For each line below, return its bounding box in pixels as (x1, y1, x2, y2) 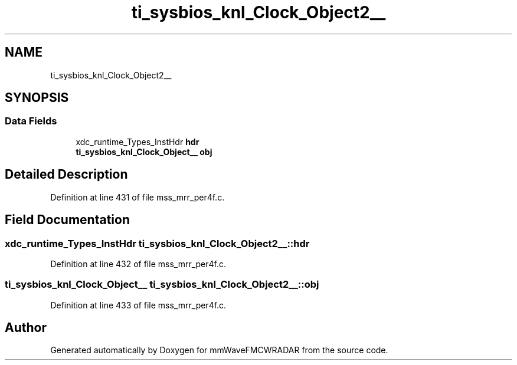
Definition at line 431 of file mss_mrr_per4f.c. (50, 192, 225, 202)
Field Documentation (5, 212, 130, 228)
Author (5, 320, 47, 336)
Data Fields (5, 115, 57, 127)
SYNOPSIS (5, 90, 69, 106)
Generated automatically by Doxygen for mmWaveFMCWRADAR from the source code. (50, 345, 388, 356)
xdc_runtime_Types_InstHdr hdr (76, 136, 199, 147)
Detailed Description (5, 167, 128, 182)
